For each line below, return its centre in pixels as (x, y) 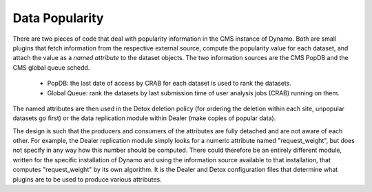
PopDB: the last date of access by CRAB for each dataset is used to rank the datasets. (169, 84)
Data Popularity (58, 18)
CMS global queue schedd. (51, 67)
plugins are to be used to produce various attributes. (87, 179)
